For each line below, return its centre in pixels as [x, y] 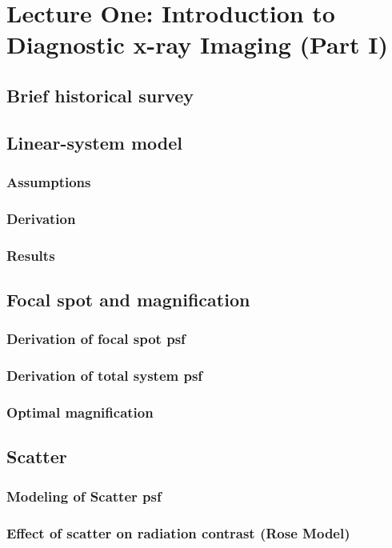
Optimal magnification [80, 412]
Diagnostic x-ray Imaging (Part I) [197, 44]
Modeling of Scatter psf [84, 496]
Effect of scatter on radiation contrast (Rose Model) [178, 532]
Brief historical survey [100, 95]
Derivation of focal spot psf [96, 339]
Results [31, 255]
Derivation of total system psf [105, 376]
